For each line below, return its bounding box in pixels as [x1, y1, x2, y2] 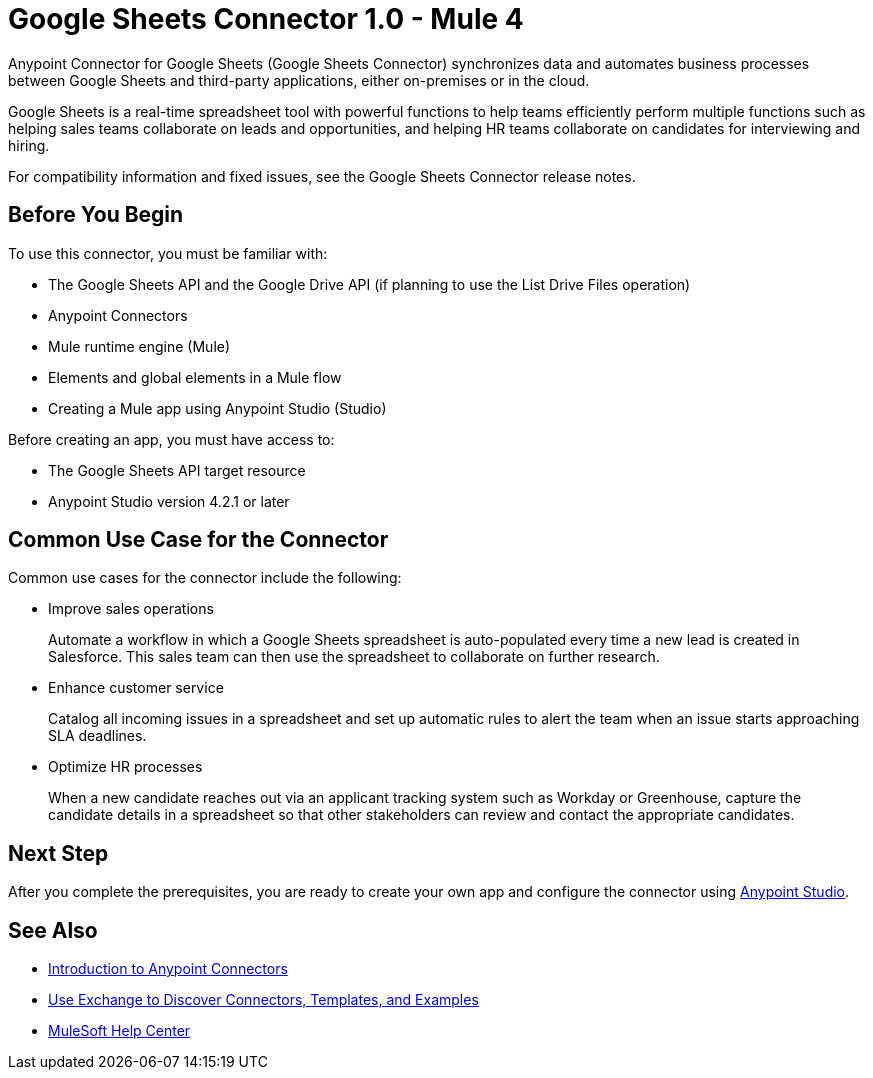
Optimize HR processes [48, 758, 203, 776]
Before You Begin [8, 202, 184, 228]
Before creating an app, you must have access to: [8, 430, 335, 448]
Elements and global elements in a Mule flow [48, 368, 342, 386]
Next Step [8, 840, 109, 866]
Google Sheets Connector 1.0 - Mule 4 [8, 2, 524, 36]
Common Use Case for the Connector [8, 527, 389, 553]
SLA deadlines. [48, 727, 147, 745]
